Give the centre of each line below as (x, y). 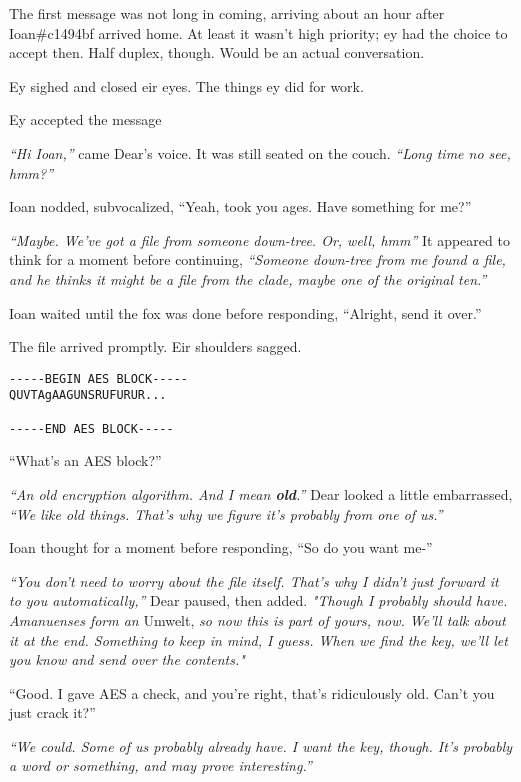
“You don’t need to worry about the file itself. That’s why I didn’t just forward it (254, 580)
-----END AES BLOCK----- (91, 428)
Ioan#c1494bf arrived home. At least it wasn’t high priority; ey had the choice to (258, 32)
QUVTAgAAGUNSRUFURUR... (88, 395)
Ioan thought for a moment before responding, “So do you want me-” (221, 547)
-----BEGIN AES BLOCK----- (98, 378)
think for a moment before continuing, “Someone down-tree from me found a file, (257, 259)
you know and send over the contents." (127, 659)
